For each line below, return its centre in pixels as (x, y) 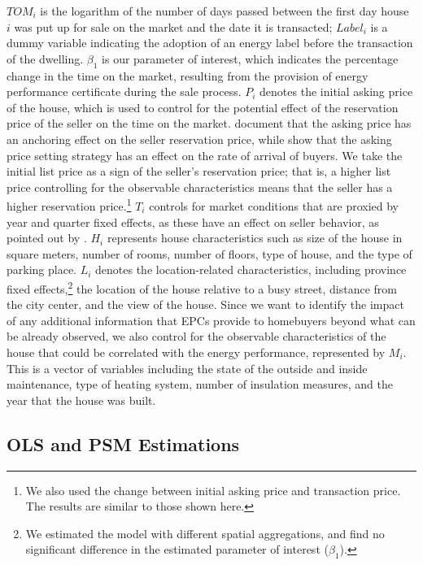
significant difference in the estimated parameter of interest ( (177, 549)
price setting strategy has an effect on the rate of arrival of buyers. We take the (205, 155)
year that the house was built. (81, 400)
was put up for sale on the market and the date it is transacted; (173, 26)
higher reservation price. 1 (69, 204)
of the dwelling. (45, 58)
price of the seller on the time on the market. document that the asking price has (209, 123)
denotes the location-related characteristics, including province (251, 269)
